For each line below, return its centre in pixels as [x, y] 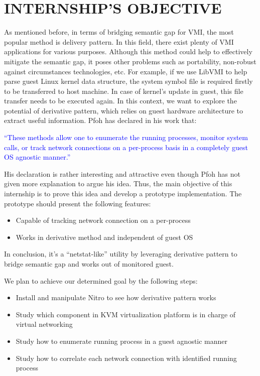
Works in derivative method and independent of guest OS [104, 237]
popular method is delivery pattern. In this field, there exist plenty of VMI [119, 41]
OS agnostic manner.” [37, 157]
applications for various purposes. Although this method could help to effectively [128, 51]
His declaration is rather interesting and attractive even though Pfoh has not [122, 173]
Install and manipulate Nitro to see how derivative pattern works [116, 297]
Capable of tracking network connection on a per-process [103, 220]
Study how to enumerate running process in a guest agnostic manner [122, 341]
